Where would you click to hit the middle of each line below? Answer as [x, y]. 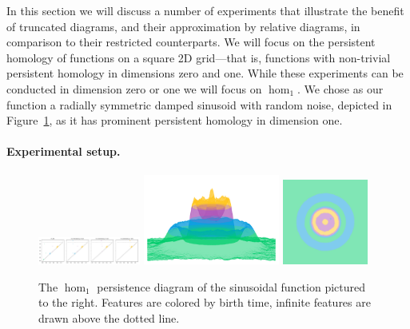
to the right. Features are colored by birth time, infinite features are [205, 302]
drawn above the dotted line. [109, 317]
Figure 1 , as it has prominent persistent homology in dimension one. [175, 120]
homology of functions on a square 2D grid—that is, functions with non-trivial [199, 57]
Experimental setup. [64, 151]
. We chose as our [340, 88]
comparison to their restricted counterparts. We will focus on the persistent [191, 42]
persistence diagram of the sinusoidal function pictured [231, 286]
